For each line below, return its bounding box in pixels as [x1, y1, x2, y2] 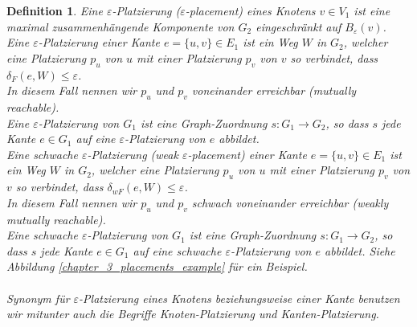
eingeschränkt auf [256, 18, 341, 35]
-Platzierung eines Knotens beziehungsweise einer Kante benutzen [79, 289, 400, 306]
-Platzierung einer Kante [38, 34, 160, 51]
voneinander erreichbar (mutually [191, 82, 357, 99]
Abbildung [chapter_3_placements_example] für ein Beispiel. [6, 258, 308, 275]
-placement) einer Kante [187, 145, 307, 162]
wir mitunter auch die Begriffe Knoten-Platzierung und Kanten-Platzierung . [6, 305, 379, 322]
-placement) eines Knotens [185, 2, 316, 18]
